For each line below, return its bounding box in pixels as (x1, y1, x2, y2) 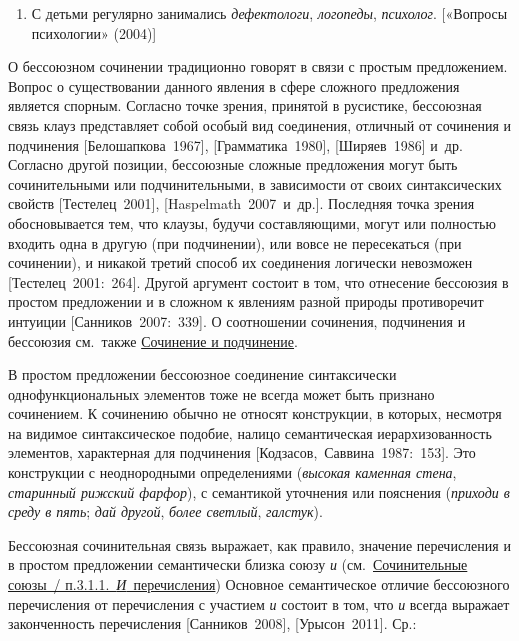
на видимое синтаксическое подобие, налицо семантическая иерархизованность (8, 422, 492, 443)
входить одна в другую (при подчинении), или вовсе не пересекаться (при (8, 232, 462, 253)
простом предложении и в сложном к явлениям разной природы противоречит (8, 291, 484, 312)
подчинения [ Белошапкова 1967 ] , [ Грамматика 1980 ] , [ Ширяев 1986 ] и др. (8, 134, 463, 155)
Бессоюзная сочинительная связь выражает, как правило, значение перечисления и (8, 534, 511, 555)
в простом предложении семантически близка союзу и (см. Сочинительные (8, 554, 468, 575)
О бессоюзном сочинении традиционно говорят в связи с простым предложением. (8, 56, 508, 77)
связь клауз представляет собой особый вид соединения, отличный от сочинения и (8, 114, 512, 135)
